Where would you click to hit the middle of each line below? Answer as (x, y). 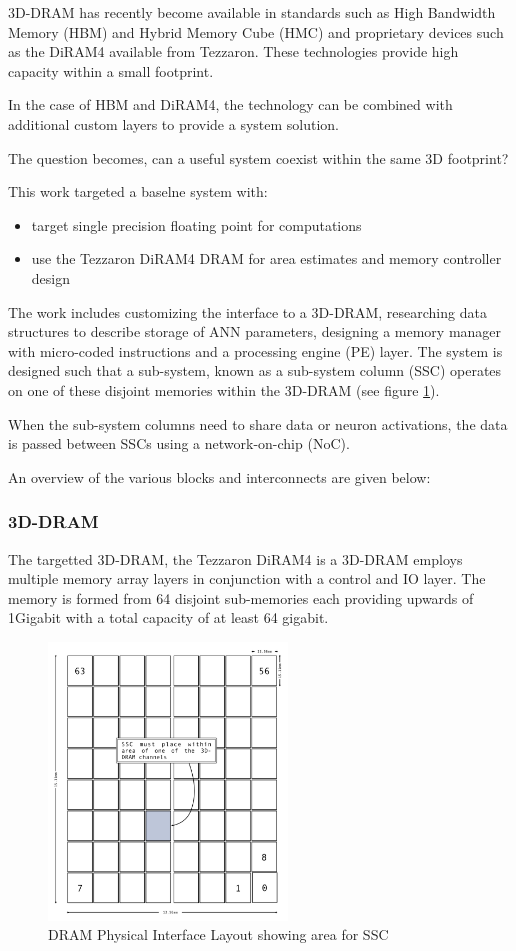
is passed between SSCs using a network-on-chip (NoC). (179, 443)
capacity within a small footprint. (111, 70)
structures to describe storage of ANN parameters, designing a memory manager (255, 331)
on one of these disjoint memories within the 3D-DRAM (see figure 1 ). (224, 389)
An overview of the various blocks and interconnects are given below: (219, 476)
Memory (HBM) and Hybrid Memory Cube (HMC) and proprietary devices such (256, 31)
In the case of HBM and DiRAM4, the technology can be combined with (230, 104)
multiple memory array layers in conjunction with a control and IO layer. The (247, 578)
